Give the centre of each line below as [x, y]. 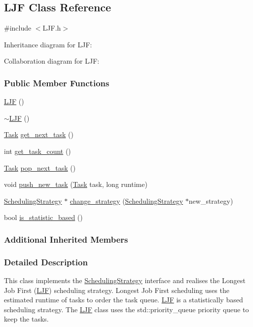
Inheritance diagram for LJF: [48, 44]
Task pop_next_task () [40, 167]
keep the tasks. [26, 319]
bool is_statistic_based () [43, 217]
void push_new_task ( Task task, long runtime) [76, 184]
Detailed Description [46, 262]
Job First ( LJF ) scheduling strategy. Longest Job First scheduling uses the [117, 290]
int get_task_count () [37, 151]
